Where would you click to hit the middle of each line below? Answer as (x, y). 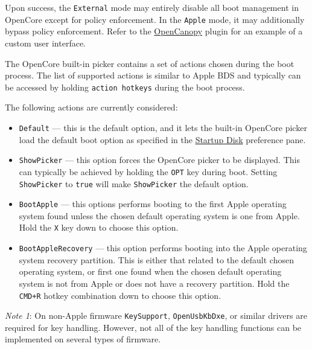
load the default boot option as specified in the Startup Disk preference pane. (162, 139)
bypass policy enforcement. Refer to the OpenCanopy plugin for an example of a (154, 31)
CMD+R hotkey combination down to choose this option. (120, 295)
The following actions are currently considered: (91, 107)
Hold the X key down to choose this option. (99, 227)
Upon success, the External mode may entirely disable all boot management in (152, 7)
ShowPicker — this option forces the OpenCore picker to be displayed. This (159, 160)
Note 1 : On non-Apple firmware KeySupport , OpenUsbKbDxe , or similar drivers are (156, 315)
